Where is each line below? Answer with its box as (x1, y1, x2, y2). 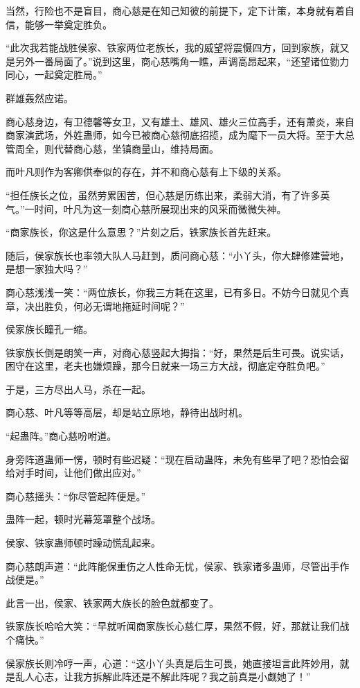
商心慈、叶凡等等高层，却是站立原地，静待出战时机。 (6, 405, 248, 420)
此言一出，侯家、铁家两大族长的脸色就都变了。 (6, 595, 219, 610)
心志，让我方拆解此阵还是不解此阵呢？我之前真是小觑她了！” (34, 669, 311, 684)
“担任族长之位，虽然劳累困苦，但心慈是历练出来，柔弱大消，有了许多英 (6, 187, 330, 202)
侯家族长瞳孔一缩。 (6, 322, 93, 336)
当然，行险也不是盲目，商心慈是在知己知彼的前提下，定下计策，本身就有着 (6, 3, 345, 17)
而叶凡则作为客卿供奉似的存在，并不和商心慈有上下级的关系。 (6, 164, 287, 179)
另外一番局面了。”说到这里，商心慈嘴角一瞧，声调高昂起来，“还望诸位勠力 (15, 53, 350, 68)
